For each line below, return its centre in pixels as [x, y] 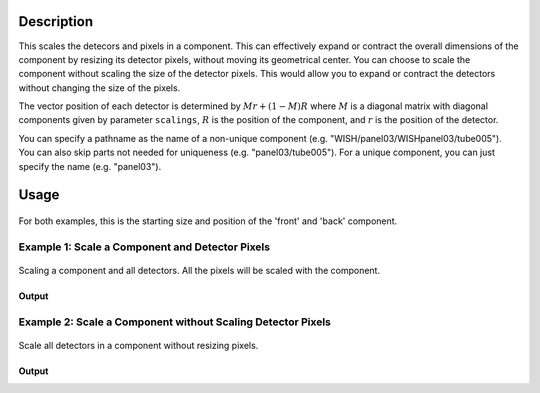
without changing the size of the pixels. [99, 87]
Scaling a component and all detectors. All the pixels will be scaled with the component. [199, 270]
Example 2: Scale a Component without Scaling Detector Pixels [175, 322]
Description [56, 21]
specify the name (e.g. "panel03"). [90, 166]
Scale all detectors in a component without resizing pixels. [138, 345]
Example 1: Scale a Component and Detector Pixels [144, 247]
